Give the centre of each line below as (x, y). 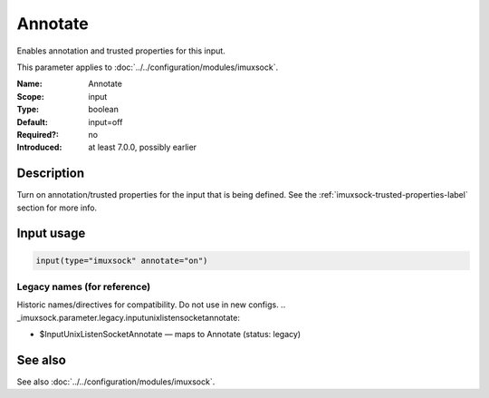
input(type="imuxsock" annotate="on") (122, 260)
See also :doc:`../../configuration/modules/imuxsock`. (116, 382)
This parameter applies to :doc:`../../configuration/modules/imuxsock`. (148, 67)
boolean (104, 110)
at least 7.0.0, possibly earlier (143, 147)
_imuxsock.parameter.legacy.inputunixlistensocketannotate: (128, 317)
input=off (105, 121)
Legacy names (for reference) (84, 286)
